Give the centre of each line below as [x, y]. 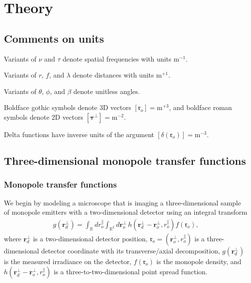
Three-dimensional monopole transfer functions [125, 160]
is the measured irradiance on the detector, [68, 261]
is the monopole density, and [199, 261]
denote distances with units [113, 75]
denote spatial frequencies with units [117, 58]
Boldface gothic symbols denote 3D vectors [68, 107]
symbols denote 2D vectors [44, 117]
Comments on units [54, 38]
